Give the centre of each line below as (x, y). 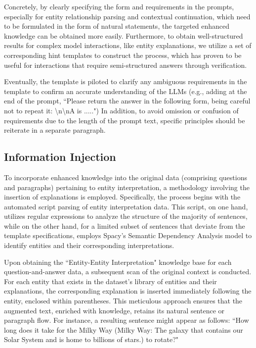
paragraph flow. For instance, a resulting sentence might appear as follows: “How (127, 320)
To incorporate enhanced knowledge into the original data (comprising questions (126, 177)
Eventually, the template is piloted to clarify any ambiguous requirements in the (126, 81)
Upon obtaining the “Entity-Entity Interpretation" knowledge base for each (118, 262)
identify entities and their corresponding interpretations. (89, 245)
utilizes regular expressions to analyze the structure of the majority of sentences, (126, 216)
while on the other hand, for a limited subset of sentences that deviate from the (125, 225)
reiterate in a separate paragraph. (55, 130)
